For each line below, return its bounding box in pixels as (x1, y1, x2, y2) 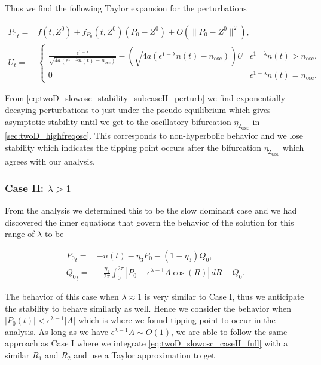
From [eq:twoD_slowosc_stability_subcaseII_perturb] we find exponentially (5, 92, 286, 104)
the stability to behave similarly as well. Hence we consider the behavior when (5, 302, 292, 314)
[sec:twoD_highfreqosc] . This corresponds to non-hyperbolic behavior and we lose (5, 129, 304, 142)
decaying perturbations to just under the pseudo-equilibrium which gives (5, 103, 271, 115)
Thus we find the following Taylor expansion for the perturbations (5, 2, 247, 14)
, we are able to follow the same (171, 325, 288, 337)
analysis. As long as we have (5, 325, 108, 337)
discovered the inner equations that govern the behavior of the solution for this (5, 215, 294, 228)
